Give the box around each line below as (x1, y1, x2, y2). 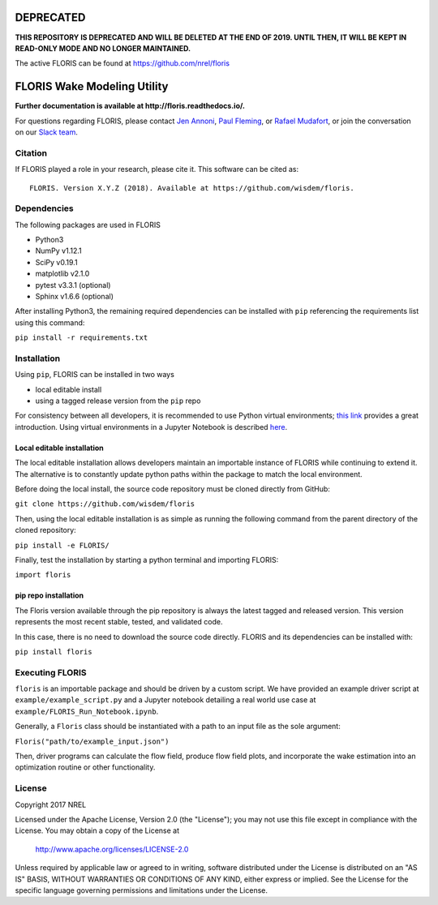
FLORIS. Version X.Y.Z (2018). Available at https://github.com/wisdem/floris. (29, 183, 354, 192)
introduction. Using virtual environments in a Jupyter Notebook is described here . (15, 422, 288, 431)
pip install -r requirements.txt (15, 333, 148, 342)
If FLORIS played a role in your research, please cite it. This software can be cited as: (15, 165, 299, 174)
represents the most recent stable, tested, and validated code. (15, 617, 223, 627)
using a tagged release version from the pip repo (35, 396, 201, 405)
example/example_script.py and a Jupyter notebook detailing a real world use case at (15, 695, 316, 705)
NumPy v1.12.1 (35, 246, 82, 255)
